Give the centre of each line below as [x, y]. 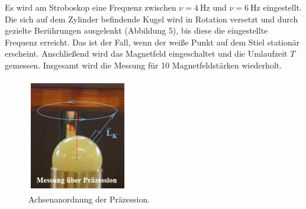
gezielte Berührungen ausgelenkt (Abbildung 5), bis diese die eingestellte [136, 30]
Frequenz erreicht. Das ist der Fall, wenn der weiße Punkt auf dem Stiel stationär [152, 42]
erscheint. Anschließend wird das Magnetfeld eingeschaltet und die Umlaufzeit [146, 53]
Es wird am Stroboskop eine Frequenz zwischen [91, 7]
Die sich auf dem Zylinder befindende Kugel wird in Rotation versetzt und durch [152, 19]
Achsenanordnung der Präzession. [89, 199]
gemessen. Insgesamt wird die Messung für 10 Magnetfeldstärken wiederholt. [144, 65]
